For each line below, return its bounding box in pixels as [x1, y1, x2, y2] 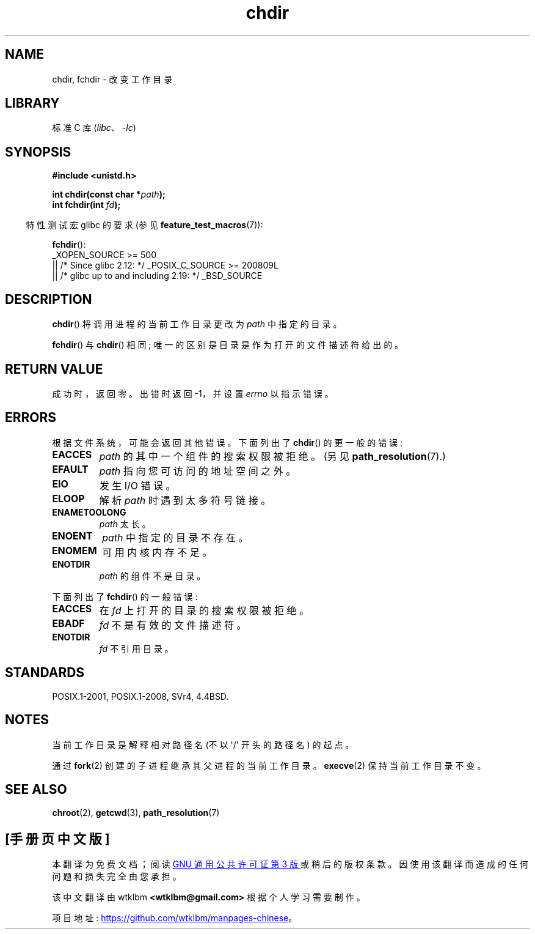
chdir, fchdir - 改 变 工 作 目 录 [52, 73, 173, 84]
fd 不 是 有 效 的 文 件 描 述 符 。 [99, 618, 247, 631]
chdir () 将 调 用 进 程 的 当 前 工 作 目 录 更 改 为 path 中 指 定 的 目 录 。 [52, 319, 342, 330]
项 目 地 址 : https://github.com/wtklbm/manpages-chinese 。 [52, 913, 297, 924]
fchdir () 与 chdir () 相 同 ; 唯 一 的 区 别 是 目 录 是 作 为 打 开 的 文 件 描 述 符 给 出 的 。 [52, 339, 404, 350]
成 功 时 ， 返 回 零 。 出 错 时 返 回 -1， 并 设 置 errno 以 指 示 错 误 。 [52, 388, 333, 399]
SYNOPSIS [5, 144, 71, 160]
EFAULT [52, 462, 89, 475]
